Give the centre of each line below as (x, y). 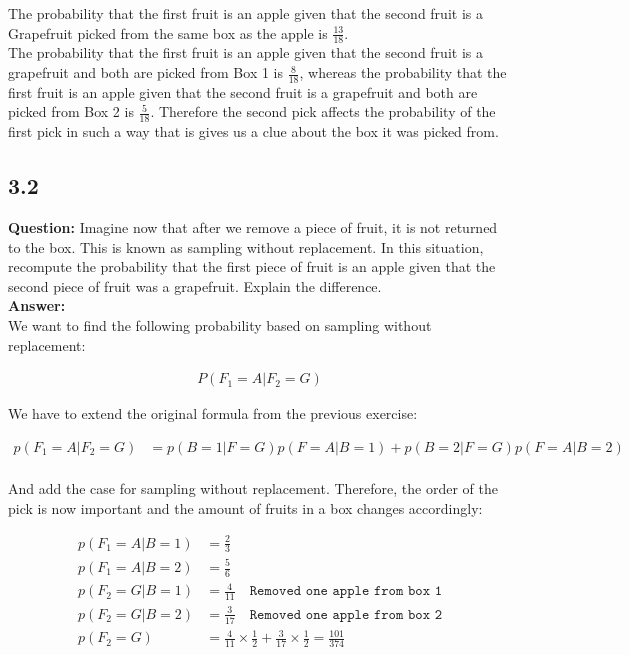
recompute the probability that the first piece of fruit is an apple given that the (252, 266)
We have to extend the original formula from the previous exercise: (213, 413)
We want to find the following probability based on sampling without (220, 325)
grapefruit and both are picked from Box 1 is (146, 72)
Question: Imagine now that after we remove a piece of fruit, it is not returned (253, 227)
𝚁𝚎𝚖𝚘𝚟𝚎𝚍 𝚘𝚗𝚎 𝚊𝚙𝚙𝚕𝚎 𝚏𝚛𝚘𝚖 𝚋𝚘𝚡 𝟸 (346, 614)
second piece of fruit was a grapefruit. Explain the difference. (195, 285)
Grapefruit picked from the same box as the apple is (168, 32)
